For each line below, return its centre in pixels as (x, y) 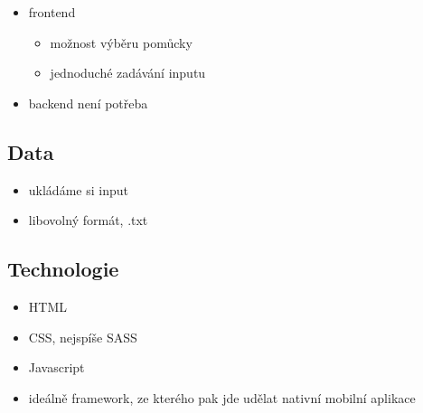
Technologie (63, 269)
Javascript (56, 367)
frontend (52, 12)
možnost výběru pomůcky (121, 42)
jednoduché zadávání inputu (128, 73)
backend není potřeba (88, 103)
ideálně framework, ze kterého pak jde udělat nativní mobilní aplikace (222, 397)
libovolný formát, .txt (88, 220)
